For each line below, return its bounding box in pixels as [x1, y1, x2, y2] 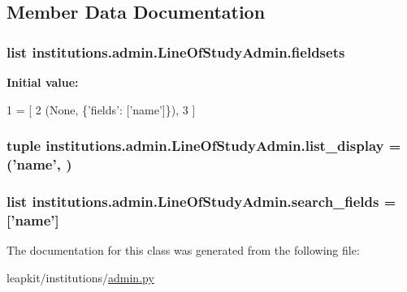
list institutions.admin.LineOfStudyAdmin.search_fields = [6, 191, 396, 211]
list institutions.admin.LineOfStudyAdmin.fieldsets [6, 41, 345, 62]
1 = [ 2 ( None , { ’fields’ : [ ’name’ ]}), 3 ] [6, 101, 196, 118]
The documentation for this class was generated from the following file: [6, 242, 360, 259]
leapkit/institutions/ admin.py [6, 268, 154, 286]
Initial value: [6, 74, 79, 90]
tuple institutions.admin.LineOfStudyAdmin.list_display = [6, 135, 401, 156]
